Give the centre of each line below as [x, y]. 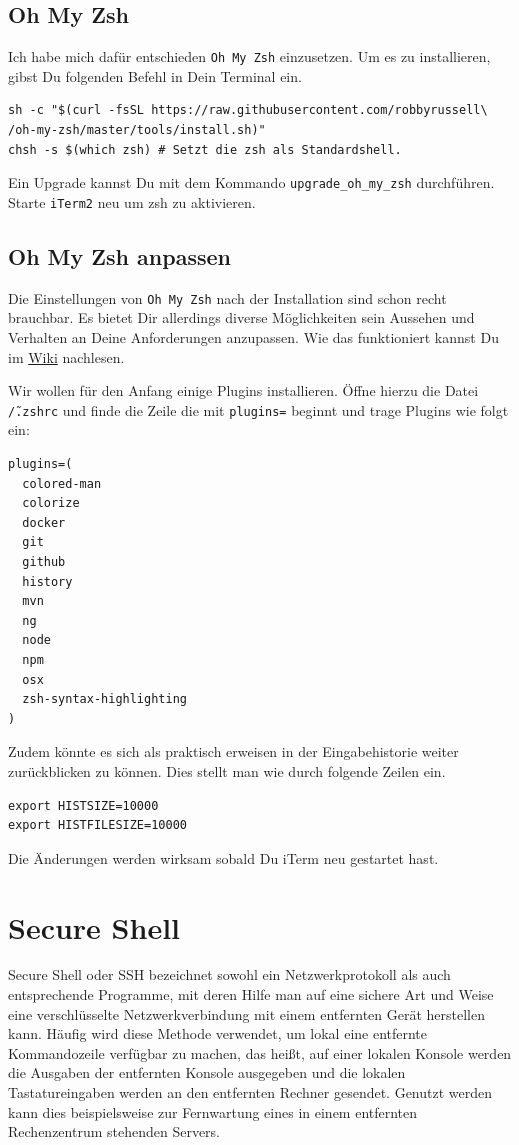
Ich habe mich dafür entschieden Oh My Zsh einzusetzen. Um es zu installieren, [249, 56]
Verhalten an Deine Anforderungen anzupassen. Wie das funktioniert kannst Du [253, 337]
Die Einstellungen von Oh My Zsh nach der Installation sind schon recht [227, 297]
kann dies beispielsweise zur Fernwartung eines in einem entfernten [213, 1111]
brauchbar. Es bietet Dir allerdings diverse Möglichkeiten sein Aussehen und [241, 317]
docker [44, 522]
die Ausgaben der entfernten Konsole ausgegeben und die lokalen [207, 1072]
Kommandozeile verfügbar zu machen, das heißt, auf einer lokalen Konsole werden [260, 1052]
